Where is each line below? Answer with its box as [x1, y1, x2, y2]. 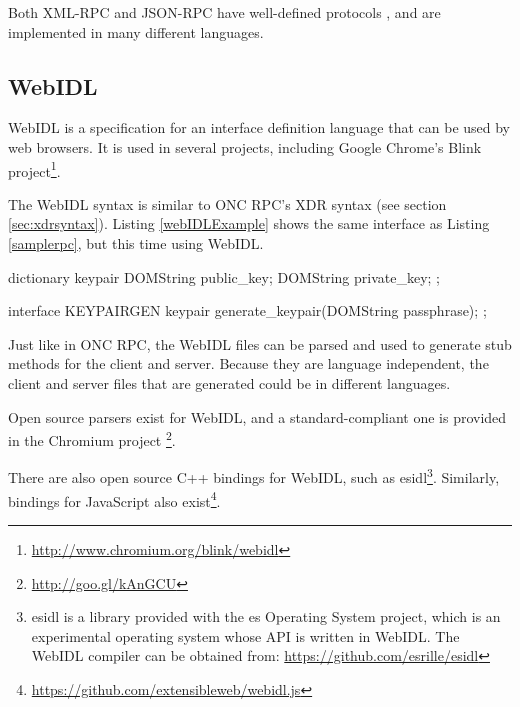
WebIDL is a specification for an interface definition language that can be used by [8, 117, 511, 138]
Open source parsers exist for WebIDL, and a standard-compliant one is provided [8, 406, 507, 427]
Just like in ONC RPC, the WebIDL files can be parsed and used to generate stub [8, 333, 512, 354]
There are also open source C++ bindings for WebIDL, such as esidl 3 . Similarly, [8, 464, 500, 488]
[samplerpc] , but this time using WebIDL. [8, 233, 264, 254]
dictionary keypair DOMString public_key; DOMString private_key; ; [8, 266, 440, 287]
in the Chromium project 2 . [8, 427, 176, 450]
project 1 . [8, 157, 61, 181]
